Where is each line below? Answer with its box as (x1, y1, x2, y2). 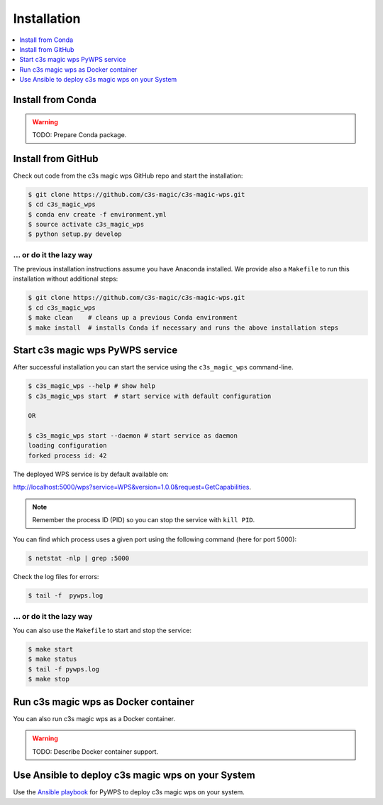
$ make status (28, 655, 77, 664)
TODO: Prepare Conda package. (32, 130, 127, 139)
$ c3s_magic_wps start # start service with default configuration (28, 391, 272, 400)
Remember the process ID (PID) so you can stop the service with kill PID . (32, 516, 255, 524)
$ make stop (28, 675, 70, 684)
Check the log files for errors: (13, 573, 99, 581)
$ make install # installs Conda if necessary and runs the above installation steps (28, 323, 339, 332)
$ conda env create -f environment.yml (28, 210, 167, 218)
